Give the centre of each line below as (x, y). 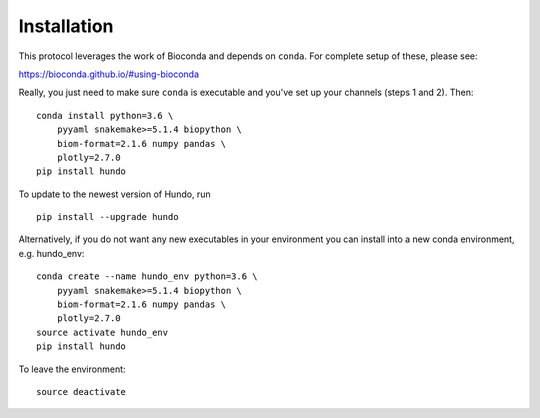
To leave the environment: (72, 369)
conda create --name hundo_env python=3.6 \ (147, 276)
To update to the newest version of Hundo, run (114, 194)
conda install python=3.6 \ (105, 115)
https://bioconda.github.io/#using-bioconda (109, 74)
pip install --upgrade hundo (107, 217)
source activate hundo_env (102, 332)
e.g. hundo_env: (51, 253)
